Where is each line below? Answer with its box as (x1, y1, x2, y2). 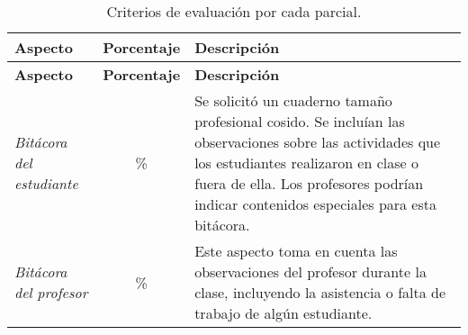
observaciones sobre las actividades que (194, 131, 441, 152)
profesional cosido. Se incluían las (194, 111, 405, 131)
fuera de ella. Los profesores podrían (194, 173, 424, 194)
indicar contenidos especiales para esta (194, 194, 437, 214)
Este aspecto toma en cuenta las (194, 240, 398, 261)
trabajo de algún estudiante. (194, 303, 373, 323)
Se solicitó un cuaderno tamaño (194, 90, 392, 111)
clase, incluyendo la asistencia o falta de (194, 282, 446, 303)
